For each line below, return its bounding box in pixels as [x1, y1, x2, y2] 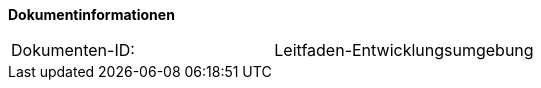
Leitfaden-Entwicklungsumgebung [274, 40, 534, 60]
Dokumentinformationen [8, 6, 175, 23]
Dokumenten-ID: [11, 40, 135, 60]
